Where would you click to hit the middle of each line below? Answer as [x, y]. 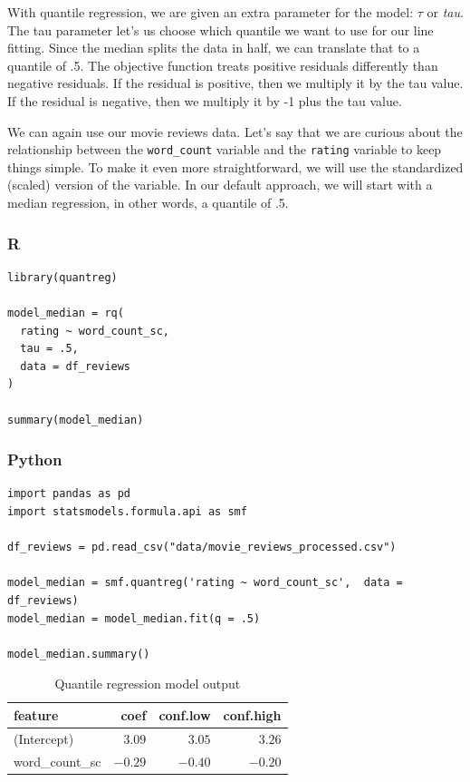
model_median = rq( [66, 313]
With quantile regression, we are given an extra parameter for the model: [211, 12]
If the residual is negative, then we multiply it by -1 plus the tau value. [205, 100]
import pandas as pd [69, 494]
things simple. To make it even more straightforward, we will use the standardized [235, 166]
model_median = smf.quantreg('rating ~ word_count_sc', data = [205, 583]
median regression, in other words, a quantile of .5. [148, 202]
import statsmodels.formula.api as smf [127, 511]
